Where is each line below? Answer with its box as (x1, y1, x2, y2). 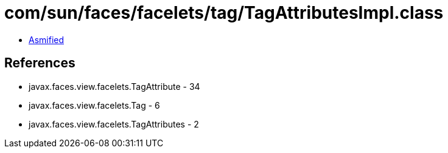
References (4, 55, 75, 71)
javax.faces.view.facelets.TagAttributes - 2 (29, 118, 199, 129)
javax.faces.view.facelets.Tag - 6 (29, 100, 160, 110)
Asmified (29, 34, 65, 45)
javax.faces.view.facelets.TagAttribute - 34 (29, 81, 200, 92)
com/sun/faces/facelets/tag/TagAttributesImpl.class (4, 2, 444, 23)
